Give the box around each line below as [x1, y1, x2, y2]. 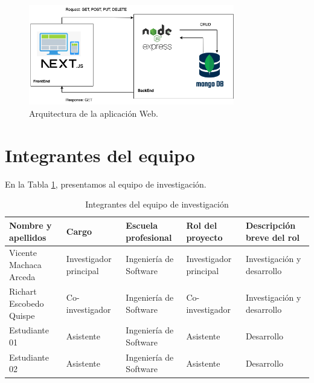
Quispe [9, 309, 35, 321]
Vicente [9, 246, 37, 259]
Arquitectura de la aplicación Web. [29, 107, 158, 120]
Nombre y [9, 218, 52, 231]
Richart [9, 285, 37, 298]
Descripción [245, 218, 296, 231]
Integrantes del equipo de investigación [85, 198, 229, 211]
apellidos [9, 231, 46, 243]
